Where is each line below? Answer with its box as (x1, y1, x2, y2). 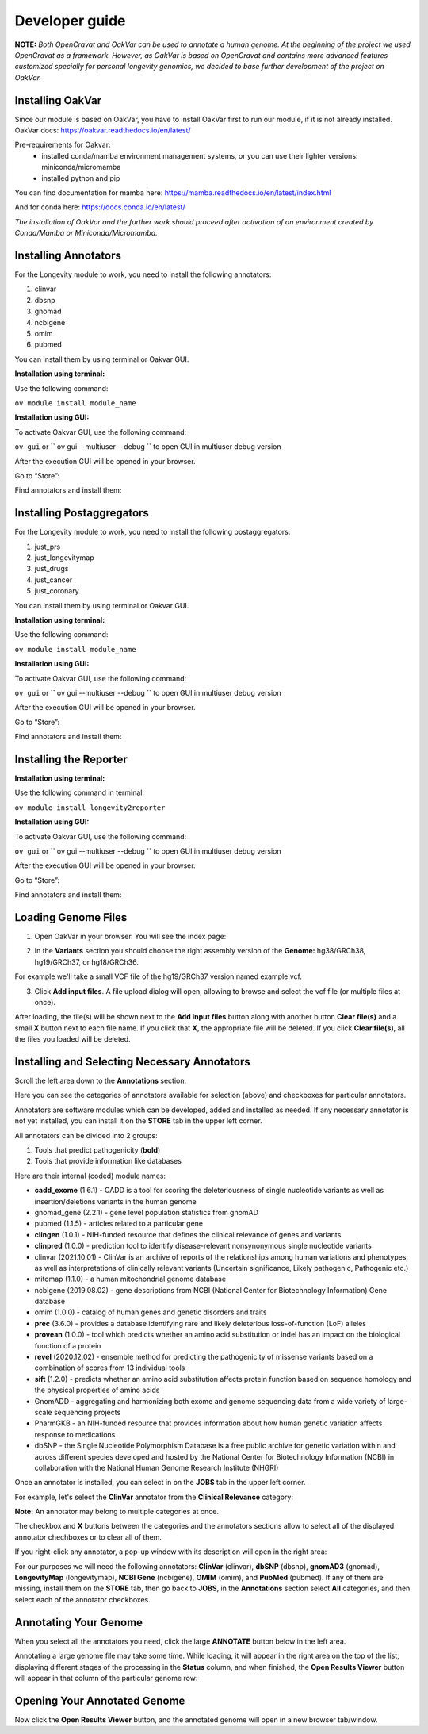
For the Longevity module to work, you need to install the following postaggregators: (14, 527, 291, 537)
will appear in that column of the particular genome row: (14, 1673, 198, 1682)
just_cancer (34, 575, 73, 585)
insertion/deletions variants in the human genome (34, 1196, 197, 1206)
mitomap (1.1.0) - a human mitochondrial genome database (34, 1274, 226, 1284)
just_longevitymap (34, 552, 94, 562)
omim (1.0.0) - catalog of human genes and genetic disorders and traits (34, 1307, 267, 1317)
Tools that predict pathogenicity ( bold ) (34, 1145, 161, 1154)
